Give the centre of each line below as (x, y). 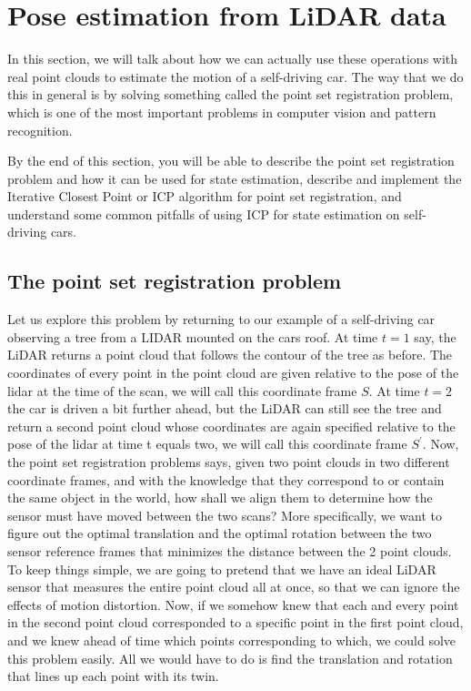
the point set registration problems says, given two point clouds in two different (229, 462)
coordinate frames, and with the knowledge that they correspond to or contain (226, 479)
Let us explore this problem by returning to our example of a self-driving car (221, 319)
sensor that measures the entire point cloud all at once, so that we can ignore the (234, 587)
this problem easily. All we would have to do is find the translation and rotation (230, 658)
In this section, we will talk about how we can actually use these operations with (233, 59)
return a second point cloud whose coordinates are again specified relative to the (231, 426)
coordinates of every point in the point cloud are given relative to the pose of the (233, 373)
